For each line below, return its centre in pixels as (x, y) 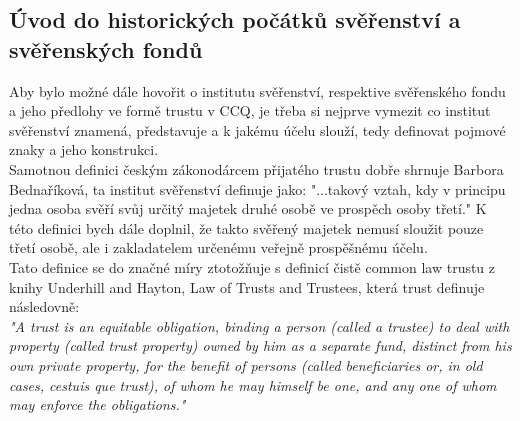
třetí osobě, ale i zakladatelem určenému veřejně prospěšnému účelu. (218, 247)
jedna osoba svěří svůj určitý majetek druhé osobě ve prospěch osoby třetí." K (248, 208)
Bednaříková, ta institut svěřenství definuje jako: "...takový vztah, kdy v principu (257, 188)
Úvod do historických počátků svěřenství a (235, 19)
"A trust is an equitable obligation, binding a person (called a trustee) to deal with (259, 325)
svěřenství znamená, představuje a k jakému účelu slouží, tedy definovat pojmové (257, 129)
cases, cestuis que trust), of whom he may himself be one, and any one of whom (253, 384)
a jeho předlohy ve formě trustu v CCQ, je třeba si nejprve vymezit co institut (250, 110)
